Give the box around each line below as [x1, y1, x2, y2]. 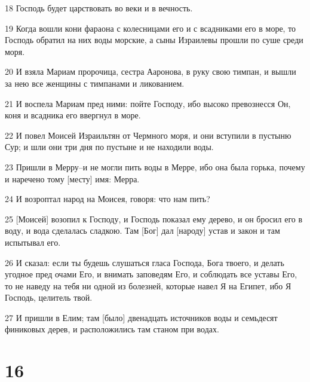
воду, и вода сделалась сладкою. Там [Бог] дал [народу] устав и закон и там [5, 224, 280, 237]
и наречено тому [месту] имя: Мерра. [5, 172, 140, 185]
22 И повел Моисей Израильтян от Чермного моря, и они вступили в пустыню [5, 129, 291, 141]
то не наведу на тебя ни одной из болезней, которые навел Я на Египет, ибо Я [5, 279, 291, 292]
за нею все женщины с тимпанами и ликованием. [5, 77, 185, 89]
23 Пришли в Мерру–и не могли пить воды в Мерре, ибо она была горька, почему [5, 160, 305, 173]
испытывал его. [5, 236, 61, 248]
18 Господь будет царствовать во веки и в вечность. [5, 2, 193, 14]
